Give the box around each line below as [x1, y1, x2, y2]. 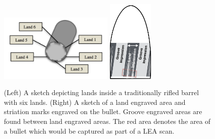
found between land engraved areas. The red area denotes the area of [4, 116, 211, 126]
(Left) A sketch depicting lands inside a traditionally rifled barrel [4, 87, 199, 98]
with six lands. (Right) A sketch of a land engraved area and [4, 97, 186, 107]
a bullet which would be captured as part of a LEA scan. [4, 125, 174, 136]
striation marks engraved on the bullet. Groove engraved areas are [4, 106, 202, 117]
